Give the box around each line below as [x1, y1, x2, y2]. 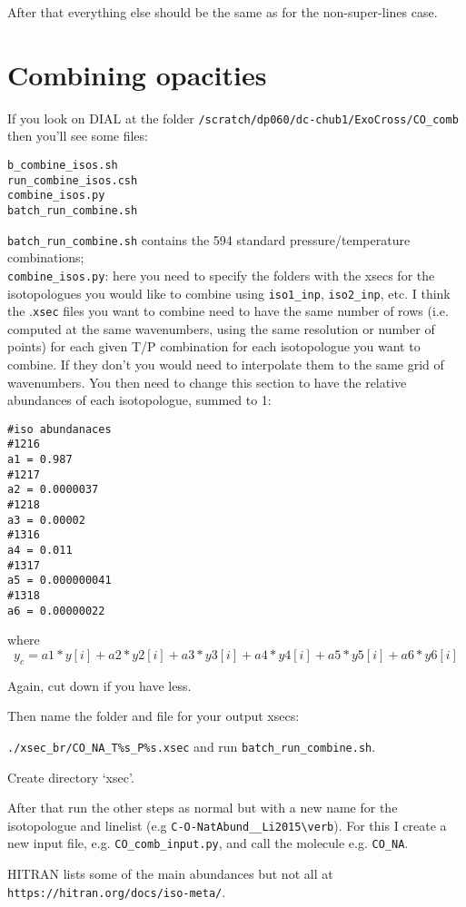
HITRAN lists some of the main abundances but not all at [7, 864, 333, 883]
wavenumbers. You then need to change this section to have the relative [7, 372, 407, 391]
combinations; [7, 248, 84, 267]
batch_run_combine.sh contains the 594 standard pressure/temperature [7, 230, 411, 249]
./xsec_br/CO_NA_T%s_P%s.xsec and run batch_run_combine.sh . [7, 736, 376, 755]
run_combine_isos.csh [7, 173, 138, 187]
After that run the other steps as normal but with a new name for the [7, 798, 398, 817]
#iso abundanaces [7, 422, 112, 436]
